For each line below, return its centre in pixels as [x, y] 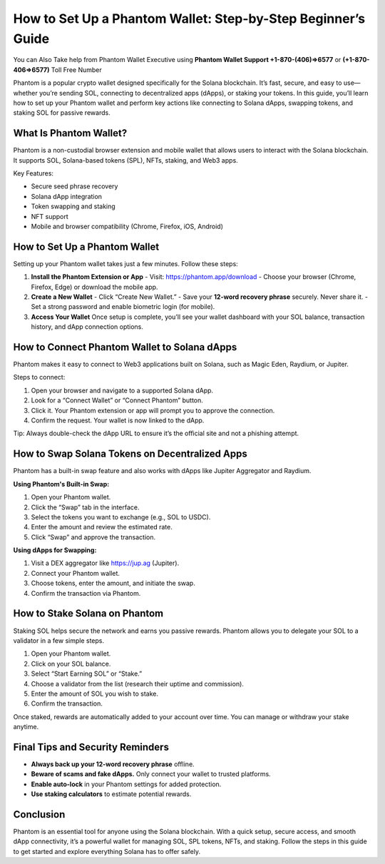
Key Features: [33, 173]
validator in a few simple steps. [59, 640]
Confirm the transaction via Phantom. [86, 593]
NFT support [50, 216]
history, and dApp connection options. [87, 327]
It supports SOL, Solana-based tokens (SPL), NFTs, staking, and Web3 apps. [125, 160]
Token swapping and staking [73, 206]
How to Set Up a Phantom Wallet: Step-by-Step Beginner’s [189, 19]
